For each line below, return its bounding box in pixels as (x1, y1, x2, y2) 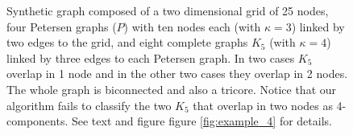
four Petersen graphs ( (6, 18, 117, 35)
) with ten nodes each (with (123, 18, 261, 35)
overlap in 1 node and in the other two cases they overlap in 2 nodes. (6, 65, 348, 82)
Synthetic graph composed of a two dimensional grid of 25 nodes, (6, 2, 329, 18)
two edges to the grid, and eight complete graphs (6, 34, 248, 51)
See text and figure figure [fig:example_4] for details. (71, 112, 332, 129)
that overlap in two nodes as (193, 96, 333, 113)
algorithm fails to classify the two (6, 96, 172, 113)
